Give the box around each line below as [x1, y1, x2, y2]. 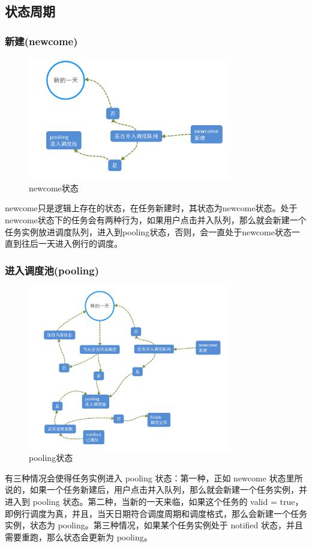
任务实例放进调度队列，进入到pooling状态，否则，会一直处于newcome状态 [5, 225, 292, 238]
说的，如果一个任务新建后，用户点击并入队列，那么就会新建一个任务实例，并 [5, 483, 307, 496]
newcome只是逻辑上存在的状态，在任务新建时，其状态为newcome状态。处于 [5, 202, 298, 214]
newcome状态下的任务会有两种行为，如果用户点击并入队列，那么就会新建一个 [5, 213, 307, 226]
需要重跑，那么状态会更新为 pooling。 [5, 530, 152, 543]
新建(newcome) [5, 33, 78, 48]
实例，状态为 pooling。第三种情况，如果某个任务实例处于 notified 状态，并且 [5, 519, 304, 531]
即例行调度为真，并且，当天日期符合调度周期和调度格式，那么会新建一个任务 [5, 507, 307, 519]
